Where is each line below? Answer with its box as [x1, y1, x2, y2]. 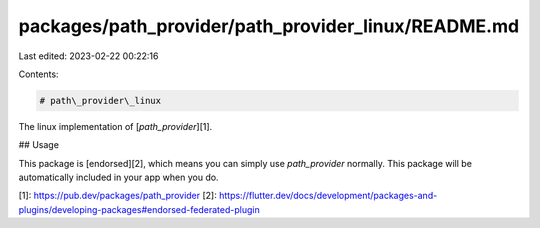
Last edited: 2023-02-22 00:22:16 [18, 50, 159, 62]
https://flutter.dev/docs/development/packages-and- [218, 190, 438, 202]
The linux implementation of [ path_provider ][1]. [18, 120, 213, 132]
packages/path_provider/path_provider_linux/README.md [18, 15, 520, 37]
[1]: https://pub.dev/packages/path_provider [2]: [18, 190, 217, 202]
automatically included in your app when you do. [18, 171, 219, 184]
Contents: [18, 68, 59, 80]
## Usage [18, 139, 60, 151]
